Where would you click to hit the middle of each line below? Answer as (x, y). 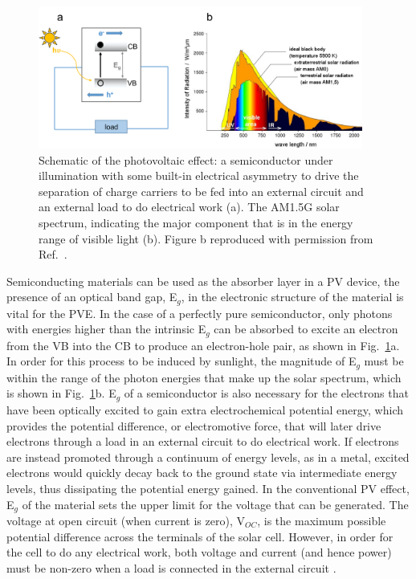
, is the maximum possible (322, 520)
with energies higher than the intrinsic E (106, 329)
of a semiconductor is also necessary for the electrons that (266, 393)
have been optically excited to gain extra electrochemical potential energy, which (205, 409)
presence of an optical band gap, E (92, 297)
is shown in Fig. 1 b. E (61, 393)
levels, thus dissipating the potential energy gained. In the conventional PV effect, (208, 488)
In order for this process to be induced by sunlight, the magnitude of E (181, 361)
